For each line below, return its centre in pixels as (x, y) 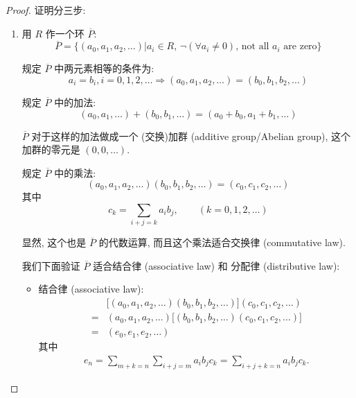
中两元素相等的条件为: (104, 68)
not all (255, 47)
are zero (300, 47)
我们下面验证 (51, 265)
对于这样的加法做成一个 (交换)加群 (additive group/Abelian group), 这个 (191, 136)
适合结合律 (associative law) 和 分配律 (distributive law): (216, 265)
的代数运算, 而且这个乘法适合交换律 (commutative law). (222, 242)
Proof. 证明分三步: (46, 10)
